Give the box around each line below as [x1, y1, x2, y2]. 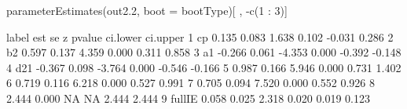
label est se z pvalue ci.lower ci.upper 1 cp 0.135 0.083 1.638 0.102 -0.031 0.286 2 [6, 28, 394, 45]
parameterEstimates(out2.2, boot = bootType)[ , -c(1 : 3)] [6, 2, 288, 18]
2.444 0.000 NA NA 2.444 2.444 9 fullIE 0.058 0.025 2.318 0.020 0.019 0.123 [6, 89, 370, 106]
